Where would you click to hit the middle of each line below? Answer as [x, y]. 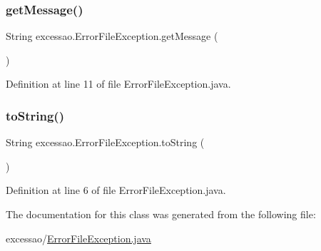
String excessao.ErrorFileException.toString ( [105, 142]
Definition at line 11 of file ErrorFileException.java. [118, 84]
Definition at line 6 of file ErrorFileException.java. [116, 190]
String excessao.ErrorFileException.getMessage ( [112, 36]
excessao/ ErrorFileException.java [78, 238]
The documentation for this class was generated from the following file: [161, 214]
